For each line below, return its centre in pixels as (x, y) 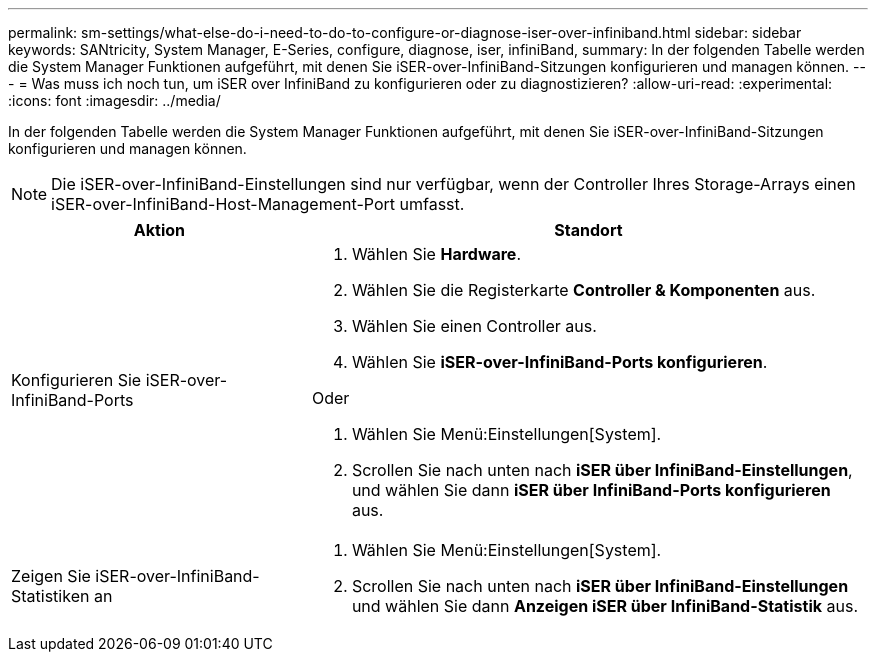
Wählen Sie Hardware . (436, 254)
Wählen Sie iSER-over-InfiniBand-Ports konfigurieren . (559, 362)
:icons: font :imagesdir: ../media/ (114, 100)
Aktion (159, 230)
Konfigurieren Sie (76, 380)
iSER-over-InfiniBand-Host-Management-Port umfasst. (258, 204)
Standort (588, 230)
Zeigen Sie (51, 576)
